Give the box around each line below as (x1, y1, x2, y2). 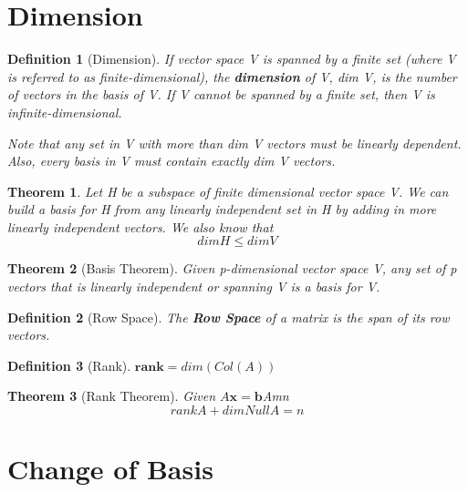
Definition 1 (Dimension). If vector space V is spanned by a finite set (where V (7, 49, 456, 68)
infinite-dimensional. (7, 102, 122, 121)
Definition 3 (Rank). (7, 355, 131, 374)
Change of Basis (7, 450, 213, 487)
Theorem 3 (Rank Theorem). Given (7, 386, 216, 405)
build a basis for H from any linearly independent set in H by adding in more (7, 200, 437, 219)
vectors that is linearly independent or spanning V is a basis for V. (7, 277, 380, 296)
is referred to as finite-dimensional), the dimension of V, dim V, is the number (7, 67, 457, 86)
